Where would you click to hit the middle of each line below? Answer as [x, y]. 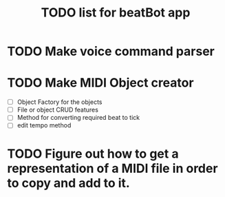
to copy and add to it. [69, 183]
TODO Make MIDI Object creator [100, 83]
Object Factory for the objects [60, 102]
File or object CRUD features [57, 110]
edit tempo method [44, 125]
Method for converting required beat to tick [78, 118]
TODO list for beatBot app [116, 13]
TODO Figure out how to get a [93, 154]
